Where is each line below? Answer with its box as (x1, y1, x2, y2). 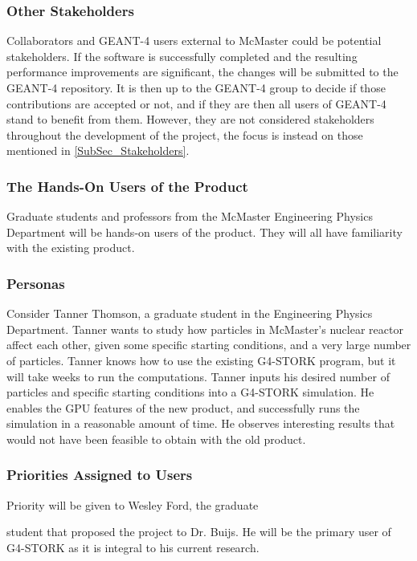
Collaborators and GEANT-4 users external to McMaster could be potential (6, 32, 382, 49)
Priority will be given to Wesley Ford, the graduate (6, 496, 259, 513)
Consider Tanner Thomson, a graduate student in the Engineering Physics (6, 305, 373, 322)
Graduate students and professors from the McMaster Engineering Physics (6, 208, 373, 225)
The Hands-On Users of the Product (6, 176, 248, 196)
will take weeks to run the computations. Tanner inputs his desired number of (6, 368, 390, 384)
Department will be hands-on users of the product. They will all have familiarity (6, 223, 403, 240)
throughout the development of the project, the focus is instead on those (6, 126, 363, 143)
